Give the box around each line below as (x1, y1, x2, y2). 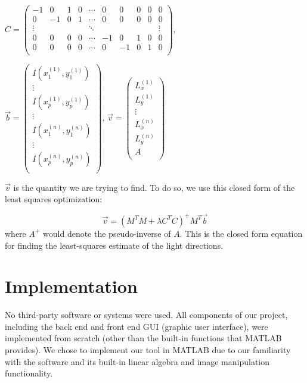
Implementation (5, 274, 138, 298)
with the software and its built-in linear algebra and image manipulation (5, 355, 270, 367)
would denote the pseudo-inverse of (43, 227, 171, 239)
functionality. (5, 367, 53, 379)
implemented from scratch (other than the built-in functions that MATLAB (5, 332, 282, 344)
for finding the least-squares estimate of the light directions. (5, 239, 224, 251)
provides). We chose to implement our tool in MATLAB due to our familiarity (5, 344, 291, 356)
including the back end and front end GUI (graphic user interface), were (5, 320, 268, 332)
